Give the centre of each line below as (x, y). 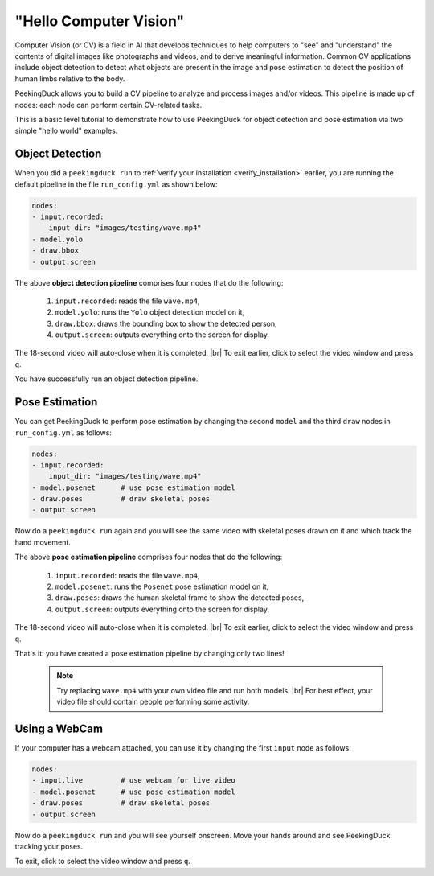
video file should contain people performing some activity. (153, 702)
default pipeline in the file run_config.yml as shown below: (116, 184)
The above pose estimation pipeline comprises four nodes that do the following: (149, 557)
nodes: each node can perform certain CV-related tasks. (108, 105)
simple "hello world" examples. (66, 131)
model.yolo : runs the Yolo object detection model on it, (150, 312)
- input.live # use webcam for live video (134, 781)
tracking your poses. (49, 846)
